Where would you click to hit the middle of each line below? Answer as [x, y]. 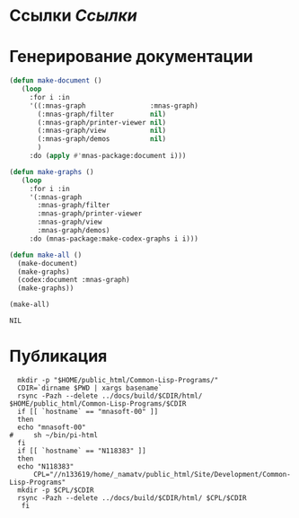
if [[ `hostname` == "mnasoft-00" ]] [88, 411]
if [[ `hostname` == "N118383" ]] [82, 451]
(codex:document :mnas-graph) [74, 280]
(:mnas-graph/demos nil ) [102, 139]
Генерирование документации [132, 57]
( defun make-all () [46, 255]
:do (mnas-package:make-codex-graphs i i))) [114, 239]
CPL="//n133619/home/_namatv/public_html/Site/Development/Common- [162, 474]
